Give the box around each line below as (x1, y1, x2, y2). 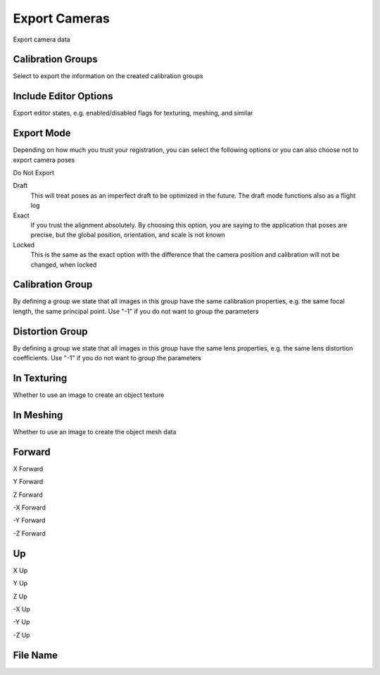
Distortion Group (13, 325, 88, 337)
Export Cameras (13, 11, 110, 26)
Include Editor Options (13, 90, 113, 102)
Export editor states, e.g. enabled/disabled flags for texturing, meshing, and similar (13, 109, 253, 118)
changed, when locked (30, 260, 97, 269)
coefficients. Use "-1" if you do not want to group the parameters (13, 354, 202, 362)
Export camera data (13, 35, 70, 44)
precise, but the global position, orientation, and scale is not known (30, 231, 225, 239)
